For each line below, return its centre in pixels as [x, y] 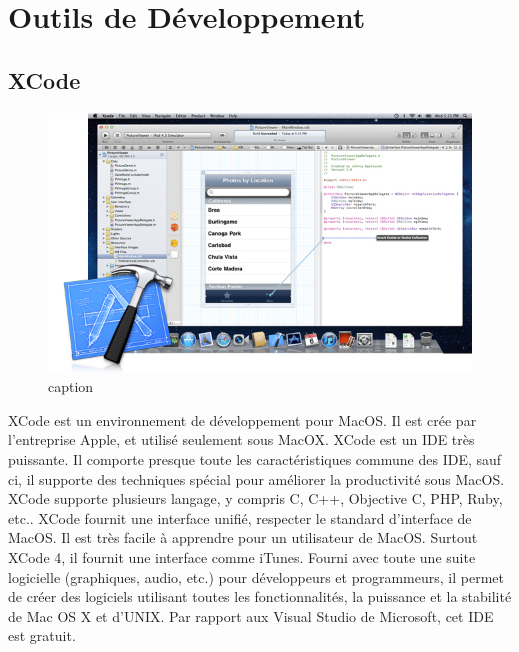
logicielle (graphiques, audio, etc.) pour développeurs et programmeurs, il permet [256, 576]
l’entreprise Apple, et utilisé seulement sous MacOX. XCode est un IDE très [241, 439]
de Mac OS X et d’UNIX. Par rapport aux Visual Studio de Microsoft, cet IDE [251, 615]
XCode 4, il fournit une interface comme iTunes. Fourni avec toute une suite [242, 556]
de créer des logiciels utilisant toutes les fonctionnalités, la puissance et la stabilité [260, 596]
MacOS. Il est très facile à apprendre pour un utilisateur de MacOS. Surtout [243, 537]
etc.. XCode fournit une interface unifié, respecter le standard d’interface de [240, 517]
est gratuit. [42, 635]
